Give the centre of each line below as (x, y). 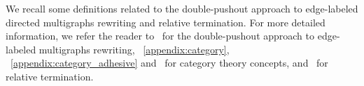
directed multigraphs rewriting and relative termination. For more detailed (166, 22)
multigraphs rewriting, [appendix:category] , (134, 49)
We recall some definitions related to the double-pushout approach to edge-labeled (182, 8)
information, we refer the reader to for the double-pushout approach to (160, 36)
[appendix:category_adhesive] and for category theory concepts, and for (169, 63)
